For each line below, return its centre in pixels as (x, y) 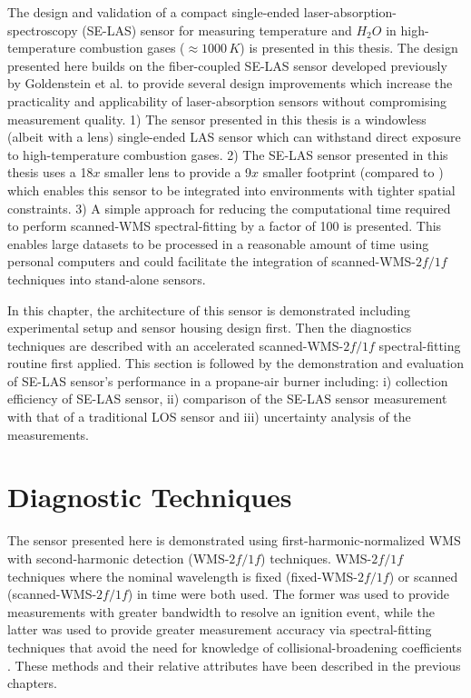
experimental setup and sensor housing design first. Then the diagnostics (210, 328)
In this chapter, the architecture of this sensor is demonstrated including (209, 309)
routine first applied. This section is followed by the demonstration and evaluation (235, 363)
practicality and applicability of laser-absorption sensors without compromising (227, 100)
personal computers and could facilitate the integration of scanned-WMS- (211, 261)
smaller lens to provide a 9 (178, 172)
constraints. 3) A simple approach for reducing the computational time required (229, 208)
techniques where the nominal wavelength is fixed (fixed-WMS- (182, 576)
